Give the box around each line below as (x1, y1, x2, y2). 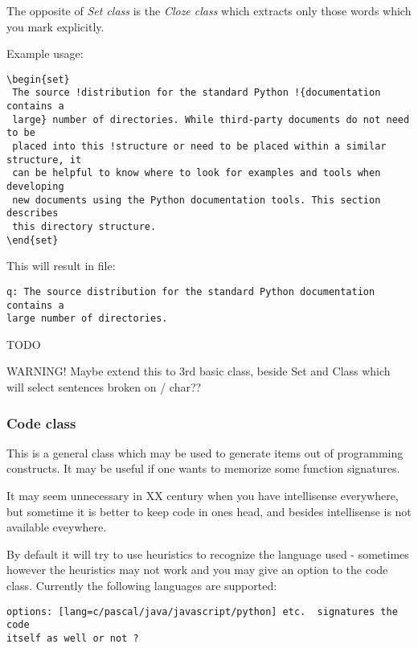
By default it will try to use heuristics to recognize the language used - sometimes (6, 545, 409, 562)
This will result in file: (6, 257, 116, 274)
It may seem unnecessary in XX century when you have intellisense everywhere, (6, 487, 399, 504)
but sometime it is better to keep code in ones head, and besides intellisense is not (6, 502, 412, 519)
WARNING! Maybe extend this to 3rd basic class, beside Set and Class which (6, 363, 391, 379)
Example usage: (6, 45, 84, 62)
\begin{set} (6, 73, 70, 85)
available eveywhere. (6, 519, 107, 535)
